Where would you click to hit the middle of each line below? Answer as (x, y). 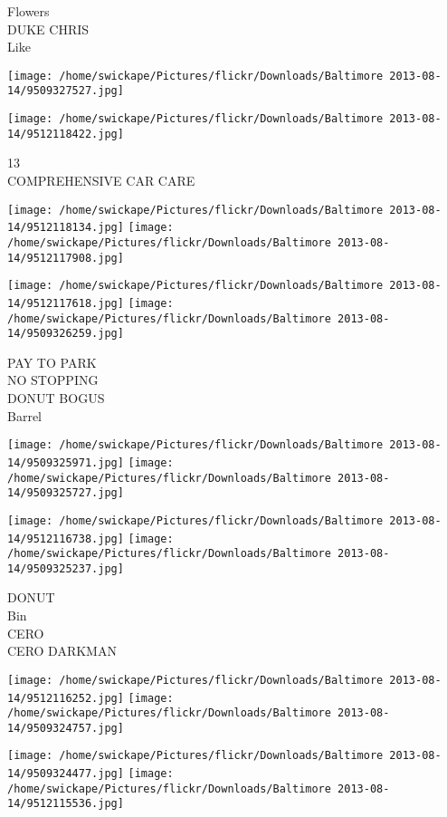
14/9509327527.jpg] (66, 91)
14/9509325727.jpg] (66, 493)
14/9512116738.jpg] (66, 538)
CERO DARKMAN (62, 651)
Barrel (24, 415)
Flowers (29, 11)
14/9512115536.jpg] (66, 804)
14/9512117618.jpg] (66, 303)
